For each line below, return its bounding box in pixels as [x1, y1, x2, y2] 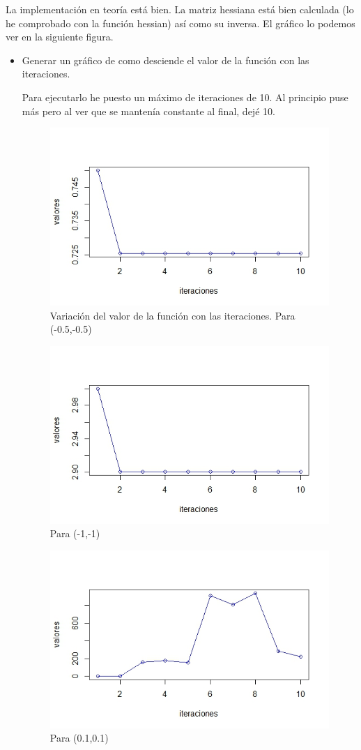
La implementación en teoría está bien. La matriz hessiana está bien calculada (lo [6, 2, 354, 16]
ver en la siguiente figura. [6, 29, 114, 44]
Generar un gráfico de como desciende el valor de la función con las [22, 52, 309, 67]
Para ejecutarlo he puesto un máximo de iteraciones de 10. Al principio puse [22, 89, 348, 104]
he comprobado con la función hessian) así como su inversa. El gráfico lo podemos [6, 15, 355, 30]
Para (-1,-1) [49, 526, 100, 541]
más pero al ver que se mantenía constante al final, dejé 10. [22, 103, 275, 118]
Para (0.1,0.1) [49, 730, 109, 745]
